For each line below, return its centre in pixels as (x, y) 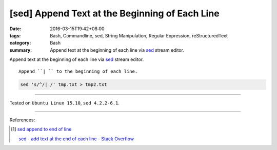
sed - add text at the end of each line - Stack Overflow (76, 139)
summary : (21, 50)
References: (22, 120)
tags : (15, 35)
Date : (15, 29)
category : (20, 43)
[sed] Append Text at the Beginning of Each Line (115, 13)
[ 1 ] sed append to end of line (41, 129)
